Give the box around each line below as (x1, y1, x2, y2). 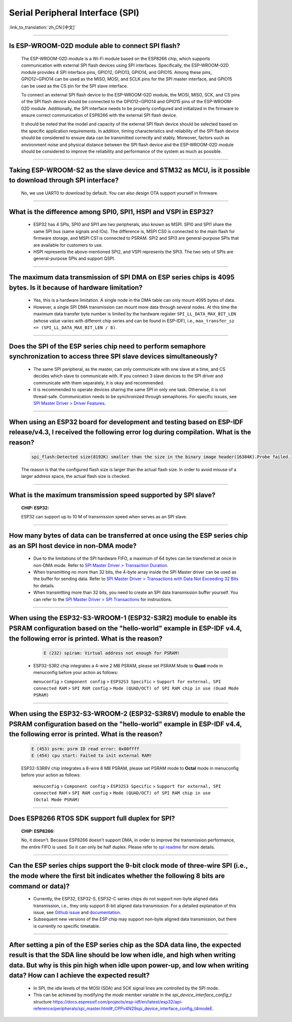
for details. (33, 583, 55, 588)
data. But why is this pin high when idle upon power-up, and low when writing (9, 961, 249, 969)
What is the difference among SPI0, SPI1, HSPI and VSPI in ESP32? (9, 207, 214, 216)
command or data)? (9, 882, 70, 890)
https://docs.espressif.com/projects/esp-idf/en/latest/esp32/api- (53, 999, 183, 1004)
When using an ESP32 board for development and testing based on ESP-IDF (9, 418, 243, 426)
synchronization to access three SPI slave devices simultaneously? (9, 352, 218, 361)
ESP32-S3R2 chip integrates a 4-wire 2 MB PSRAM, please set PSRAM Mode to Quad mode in (33, 662, 223, 669)
